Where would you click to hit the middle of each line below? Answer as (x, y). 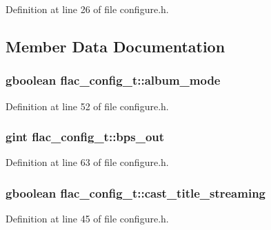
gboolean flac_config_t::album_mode (113, 80)
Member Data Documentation (116, 46)
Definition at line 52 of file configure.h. (87, 106)
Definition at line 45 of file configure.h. (87, 219)
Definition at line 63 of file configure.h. (87, 162)
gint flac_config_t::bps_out (85, 137)
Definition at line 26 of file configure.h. (87, 9)
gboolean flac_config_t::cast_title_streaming (136, 192)
